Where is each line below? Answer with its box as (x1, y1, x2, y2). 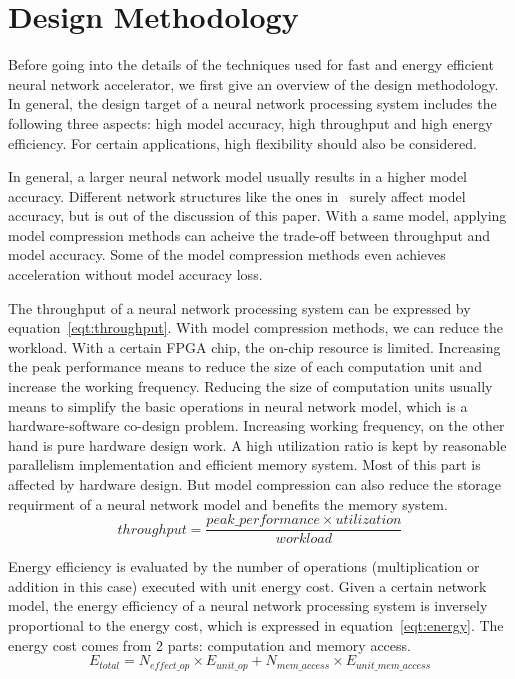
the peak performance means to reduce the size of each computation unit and (8, 356, 482, 377)
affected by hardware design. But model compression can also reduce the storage (8, 474, 502, 494)
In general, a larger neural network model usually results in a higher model (8, 166, 468, 187)
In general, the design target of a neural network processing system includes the (8, 93, 497, 114)
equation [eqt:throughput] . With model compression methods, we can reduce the (8, 317, 504, 338)
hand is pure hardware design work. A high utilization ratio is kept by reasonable (8, 434, 507, 455)
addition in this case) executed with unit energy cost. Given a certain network (8, 575, 487, 596)
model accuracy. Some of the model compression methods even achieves (8, 244, 446, 265)
